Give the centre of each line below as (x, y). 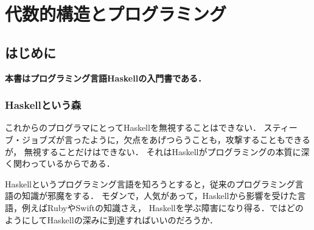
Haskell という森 (43, 105)
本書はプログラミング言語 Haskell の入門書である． (106, 78)
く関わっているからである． (60, 163)
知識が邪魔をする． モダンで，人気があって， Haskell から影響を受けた (159, 196)
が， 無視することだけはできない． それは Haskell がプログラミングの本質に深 (157, 151)
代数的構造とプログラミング (116, 14)
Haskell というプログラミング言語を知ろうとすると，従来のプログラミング (150, 183)
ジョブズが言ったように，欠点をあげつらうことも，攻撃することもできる (166, 139)
